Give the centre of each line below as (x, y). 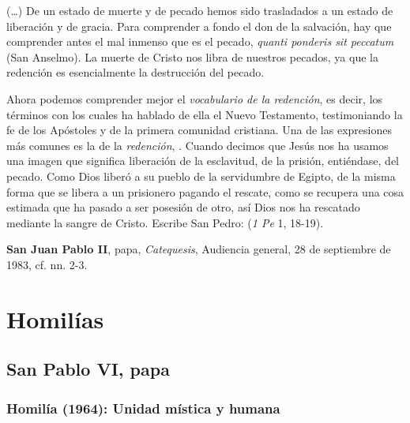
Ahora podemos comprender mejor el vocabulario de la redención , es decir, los (195, 98)
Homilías (55, 318)
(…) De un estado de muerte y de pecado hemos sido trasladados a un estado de (200, 10)
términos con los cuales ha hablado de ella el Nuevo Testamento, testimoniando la (205, 114)
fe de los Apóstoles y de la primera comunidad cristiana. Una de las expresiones (199, 130)
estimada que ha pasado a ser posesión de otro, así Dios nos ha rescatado (183, 207)
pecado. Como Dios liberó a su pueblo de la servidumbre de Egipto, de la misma (201, 176)
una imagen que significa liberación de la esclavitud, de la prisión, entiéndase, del (203, 161)
